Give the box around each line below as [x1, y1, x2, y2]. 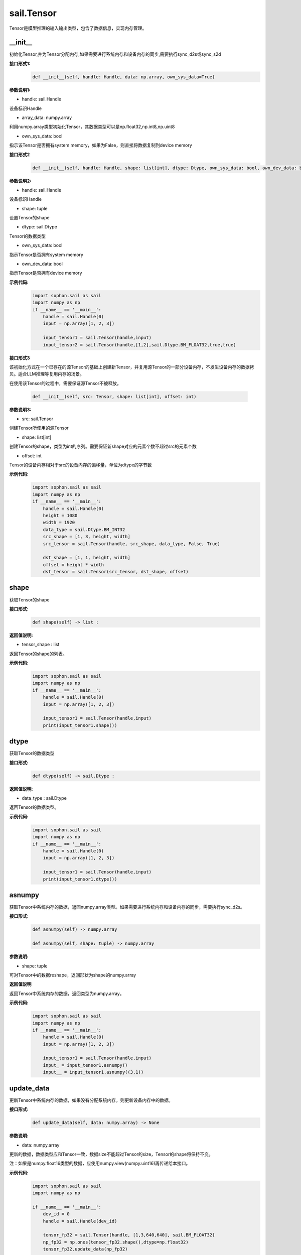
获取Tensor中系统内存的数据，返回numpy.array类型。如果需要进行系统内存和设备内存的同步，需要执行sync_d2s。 [9, 904, 245, 910]
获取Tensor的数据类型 [9, 750, 55, 757]
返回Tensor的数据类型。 [9, 804, 59, 810]
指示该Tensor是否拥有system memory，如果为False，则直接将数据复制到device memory [9, 142, 193, 148]
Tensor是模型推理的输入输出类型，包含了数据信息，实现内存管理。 [9, 25, 147, 31]
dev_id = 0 [43, 1211, 70, 1217]
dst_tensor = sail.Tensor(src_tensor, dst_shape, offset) [43, 569, 189, 575]
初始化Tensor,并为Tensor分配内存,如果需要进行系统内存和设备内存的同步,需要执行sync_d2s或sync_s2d [9, 51, 221, 57]
